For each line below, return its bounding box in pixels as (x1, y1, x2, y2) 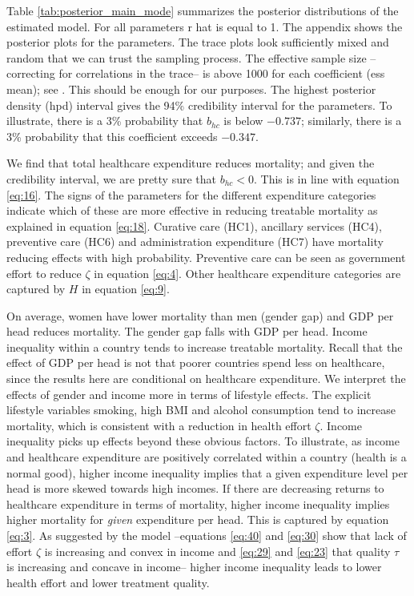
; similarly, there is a (300, 112, 402, 129)
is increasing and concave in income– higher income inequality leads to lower (6, 558, 382, 575)
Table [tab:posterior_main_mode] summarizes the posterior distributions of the (6, 2, 399, 18)
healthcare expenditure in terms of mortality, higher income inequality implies (6, 495, 390, 512)
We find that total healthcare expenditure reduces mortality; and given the (6, 155, 375, 171)
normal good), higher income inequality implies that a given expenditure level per (6, 464, 408, 481)
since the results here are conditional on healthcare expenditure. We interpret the (6, 370, 406, 387)
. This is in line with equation (254, 170, 400, 187)
